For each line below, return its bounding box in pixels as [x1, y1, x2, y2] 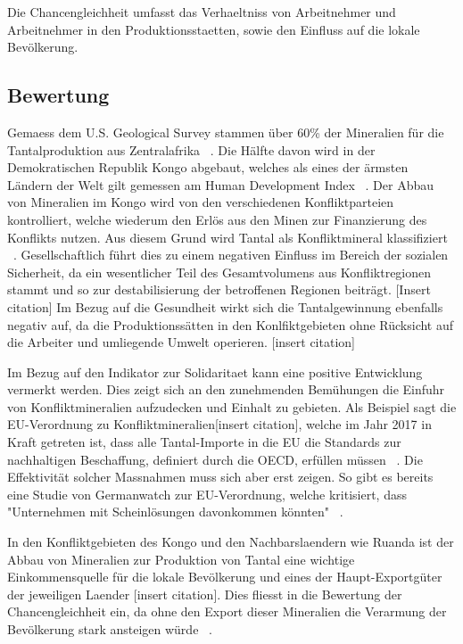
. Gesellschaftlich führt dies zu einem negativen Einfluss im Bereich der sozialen [13, 245, 449, 264]
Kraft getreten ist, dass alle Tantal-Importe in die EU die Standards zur [7, 433, 401, 451]
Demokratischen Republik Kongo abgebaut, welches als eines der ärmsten [7, 158, 409, 177]
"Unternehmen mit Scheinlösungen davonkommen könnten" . [7, 502, 343, 521]
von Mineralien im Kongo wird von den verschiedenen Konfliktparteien [7, 193, 394, 211]
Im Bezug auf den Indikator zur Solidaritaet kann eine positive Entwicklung [7, 362, 423, 381]
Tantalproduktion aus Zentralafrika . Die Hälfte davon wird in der [7, 140, 376, 159]
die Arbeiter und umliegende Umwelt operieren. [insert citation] [7, 333, 355, 351]
